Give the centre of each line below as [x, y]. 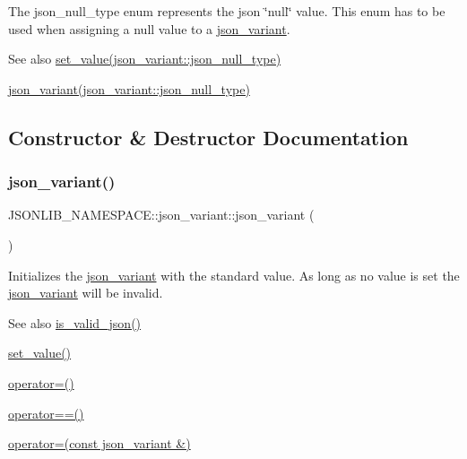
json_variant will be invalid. [86, 293]
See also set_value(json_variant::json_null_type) [145, 59]
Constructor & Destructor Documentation [208, 137]
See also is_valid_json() [75, 322]
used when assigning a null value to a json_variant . [149, 28]
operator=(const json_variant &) [99, 443]
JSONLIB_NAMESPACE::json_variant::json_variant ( [161, 215]
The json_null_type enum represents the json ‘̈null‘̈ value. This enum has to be [227, 11]
